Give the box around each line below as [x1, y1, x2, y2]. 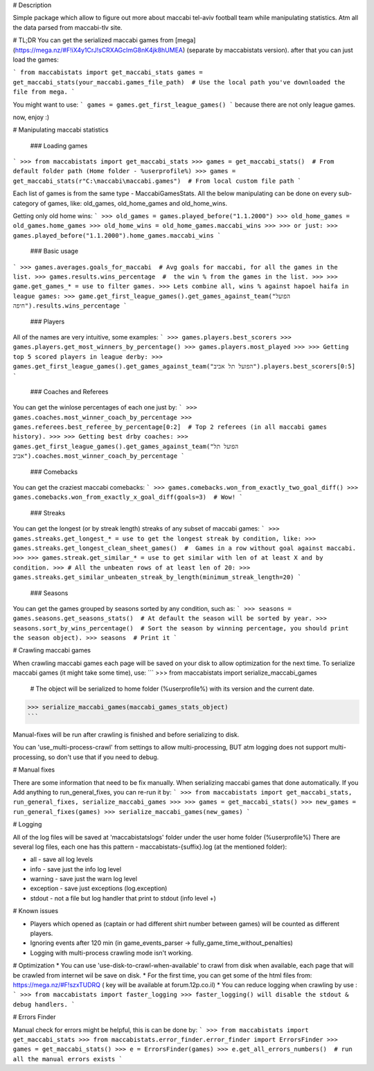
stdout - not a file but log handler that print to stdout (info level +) [30, 894, 216, 902]
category [12, 199, 39, 207]
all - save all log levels [30, 856, 93, 864]
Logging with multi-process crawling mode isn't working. [30, 948, 193, 957]
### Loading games [30, 141, 88, 150]
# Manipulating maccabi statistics [12, 125, 109, 134]
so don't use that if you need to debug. [48, 752, 159, 761]
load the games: [12, 55, 59, 64]
